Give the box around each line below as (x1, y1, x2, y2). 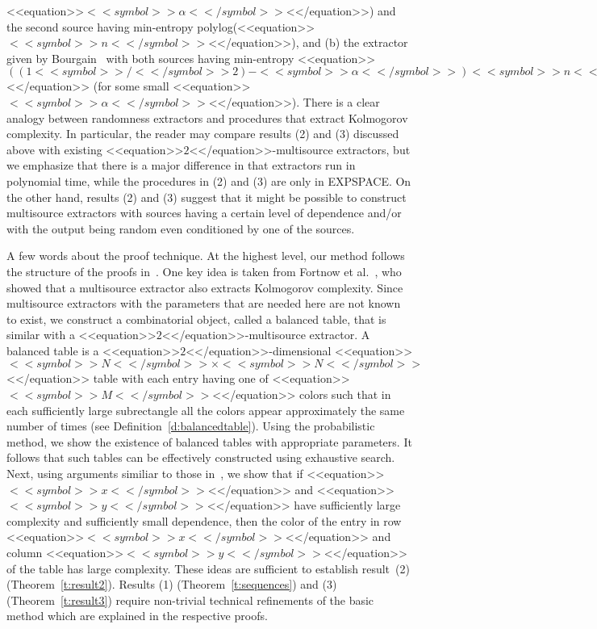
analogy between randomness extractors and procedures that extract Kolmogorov (6, 109, 408, 126)
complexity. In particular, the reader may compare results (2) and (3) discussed (6, 125, 399, 142)
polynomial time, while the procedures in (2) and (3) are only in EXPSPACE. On (6, 172, 411, 189)
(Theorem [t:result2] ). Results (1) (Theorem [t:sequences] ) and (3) (6, 576, 337, 593)
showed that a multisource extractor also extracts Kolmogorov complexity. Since (6, 279, 403, 296)
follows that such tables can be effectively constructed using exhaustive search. (6, 449, 395, 466)
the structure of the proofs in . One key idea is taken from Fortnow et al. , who (6, 262, 402, 279)
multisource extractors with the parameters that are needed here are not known (6, 295, 401, 312)
